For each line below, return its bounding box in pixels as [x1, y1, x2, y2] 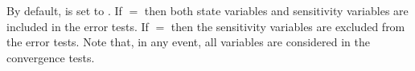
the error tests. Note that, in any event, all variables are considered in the [6, 34, 371, 50]
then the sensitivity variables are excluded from [171, 18, 405, 34]
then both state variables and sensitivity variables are [144, 2, 409, 18]
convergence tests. [6, 49, 95, 65]
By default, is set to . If [6, 2, 122, 18]
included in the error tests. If [6, 18, 149, 34]
